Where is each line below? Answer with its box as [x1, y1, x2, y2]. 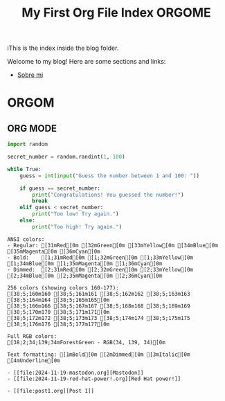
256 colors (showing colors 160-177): [7, 284, 119, 292]
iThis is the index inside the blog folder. [7, 44, 119, 53]
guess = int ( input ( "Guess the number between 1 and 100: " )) [19, 172, 199, 179]
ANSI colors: [7, 235, 45, 243]
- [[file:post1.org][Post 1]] [7, 387, 95, 394]
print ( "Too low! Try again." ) [32, 211, 119, 217]
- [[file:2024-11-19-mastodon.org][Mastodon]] [7, 369, 144, 376]
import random [7, 141, 48, 148]
